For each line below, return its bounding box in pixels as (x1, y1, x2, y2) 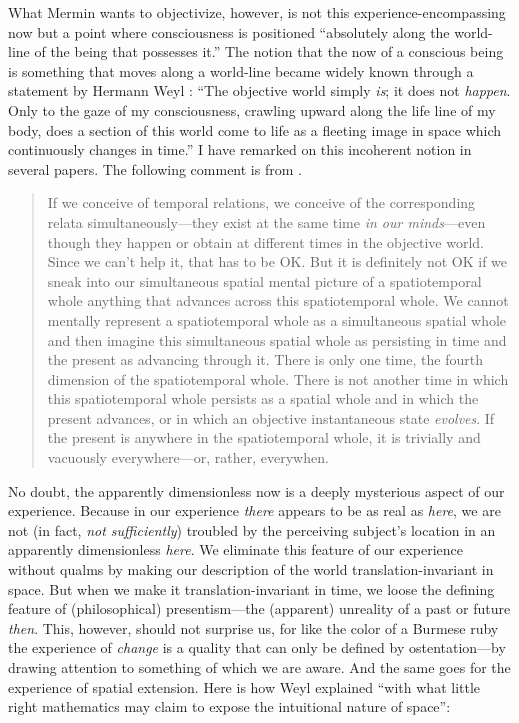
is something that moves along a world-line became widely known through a (8, 60, 474, 81)
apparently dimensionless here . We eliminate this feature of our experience (8, 539, 464, 560)
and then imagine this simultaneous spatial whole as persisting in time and (47, 329, 507, 350)
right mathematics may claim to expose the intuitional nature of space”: (8, 696, 451, 717)
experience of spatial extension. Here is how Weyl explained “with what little (8, 676, 481, 697)
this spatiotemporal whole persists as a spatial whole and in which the (47, 388, 479, 409)
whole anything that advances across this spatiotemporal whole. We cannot (47, 290, 509, 311)
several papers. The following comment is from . (8, 158, 302, 179)
